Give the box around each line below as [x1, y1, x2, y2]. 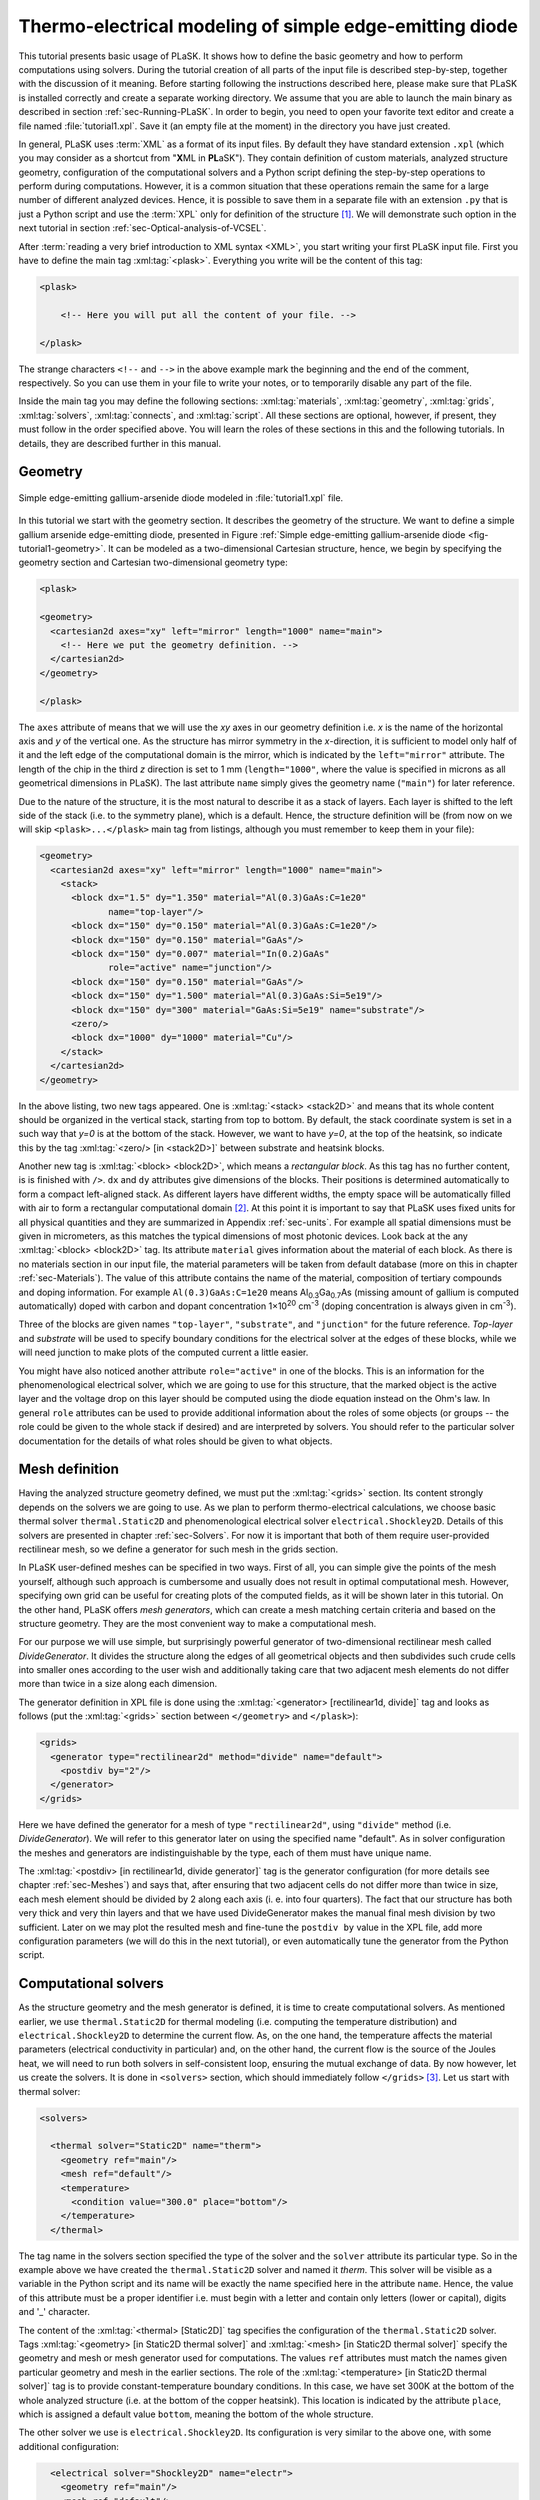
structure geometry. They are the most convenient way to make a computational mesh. [18, 1617, 377, 1629]
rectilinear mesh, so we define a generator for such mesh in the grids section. [18, 1543, 339, 1555]
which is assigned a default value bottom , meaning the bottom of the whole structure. [18, 2408, 374, 2420]
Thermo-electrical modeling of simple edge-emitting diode [18, 15, 519, 37]
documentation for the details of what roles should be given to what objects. [18, 1435, 333, 1447]
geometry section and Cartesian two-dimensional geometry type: [18, 556, 289, 569]
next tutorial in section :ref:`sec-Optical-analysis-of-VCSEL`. [18, 222, 267, 234]
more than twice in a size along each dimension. [18, 1678, 218, 1690]
